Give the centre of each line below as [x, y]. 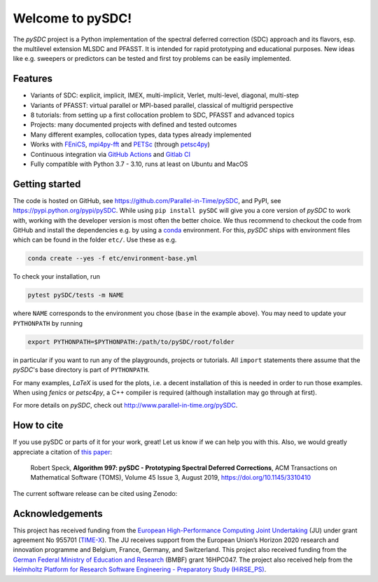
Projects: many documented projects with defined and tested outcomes [134, 125]
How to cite [38, 425]
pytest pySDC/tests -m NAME [76, 295]
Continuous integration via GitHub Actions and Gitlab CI [111, 154]
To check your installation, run [57, 277]
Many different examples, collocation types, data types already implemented [141, 134]
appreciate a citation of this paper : [62, 452]
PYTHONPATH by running [48, 323]
